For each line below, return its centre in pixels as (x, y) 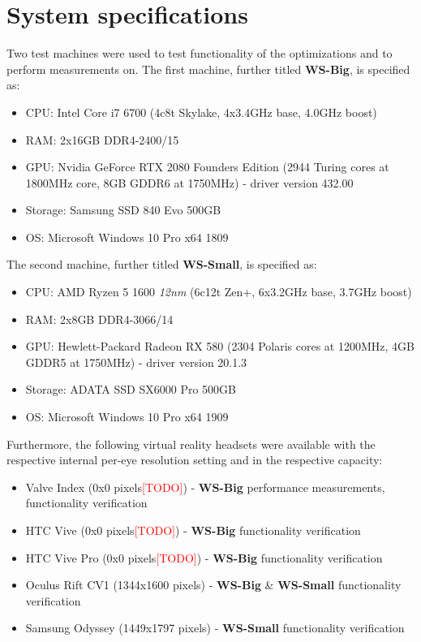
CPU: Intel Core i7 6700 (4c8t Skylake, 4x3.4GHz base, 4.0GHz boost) (201, 112)
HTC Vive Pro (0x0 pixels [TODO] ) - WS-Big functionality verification (204, 557)
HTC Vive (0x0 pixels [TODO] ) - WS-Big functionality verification (193, 530)
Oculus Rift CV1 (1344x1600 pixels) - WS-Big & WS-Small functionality (213, 585)
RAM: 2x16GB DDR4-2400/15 (102, 139)
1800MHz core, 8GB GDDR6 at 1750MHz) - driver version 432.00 (189, 182)
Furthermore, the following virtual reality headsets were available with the (191, 444)
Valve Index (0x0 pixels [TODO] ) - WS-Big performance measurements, (205, 487)
